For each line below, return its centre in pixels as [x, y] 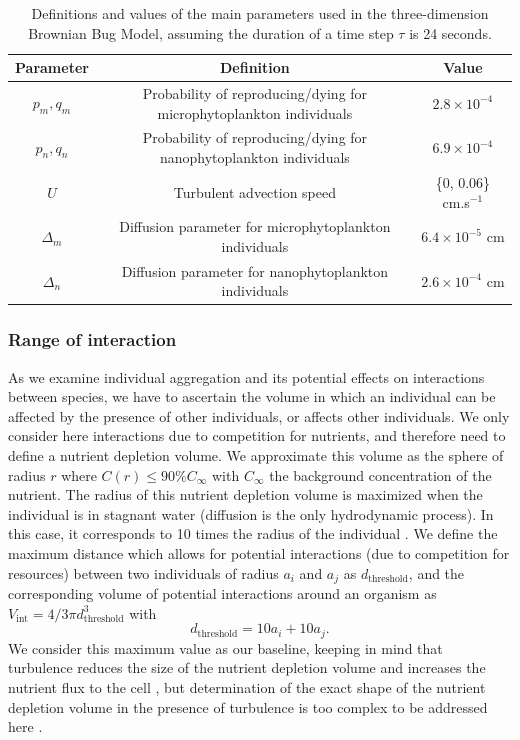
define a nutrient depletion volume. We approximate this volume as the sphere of [256, 455]
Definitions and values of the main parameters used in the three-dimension [260, 13]
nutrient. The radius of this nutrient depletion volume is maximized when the [245, 494]
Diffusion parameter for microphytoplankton [255, 226]
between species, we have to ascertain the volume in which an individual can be [252, 396]
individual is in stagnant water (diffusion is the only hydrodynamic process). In [251, 513]
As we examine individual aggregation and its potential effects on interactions [246, 376]
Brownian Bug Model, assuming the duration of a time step [211, 32]
